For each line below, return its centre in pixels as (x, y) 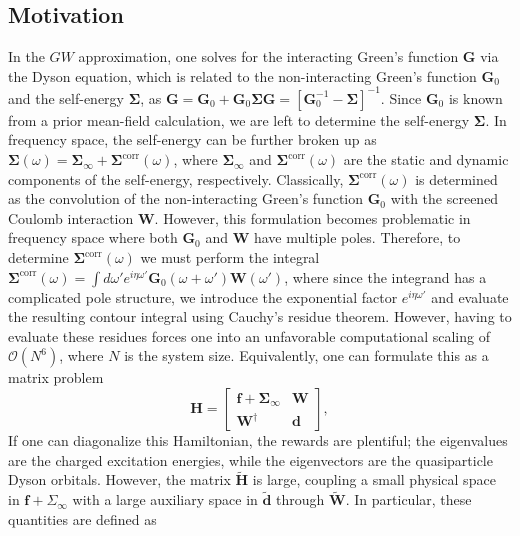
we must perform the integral (230, 257)
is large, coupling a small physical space (374, 479)
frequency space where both (93, 237)
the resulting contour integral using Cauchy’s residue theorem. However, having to (260, 316)
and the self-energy (66, 97)
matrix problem (56, 377)
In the (26, 56)
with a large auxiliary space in (165, 499)
